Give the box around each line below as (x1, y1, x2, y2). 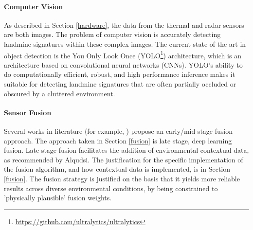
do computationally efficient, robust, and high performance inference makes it (4, 69, 235, 79)
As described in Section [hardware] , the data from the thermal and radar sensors (4, 19, 244, 30)
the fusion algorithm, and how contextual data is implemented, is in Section (4, 164, 231, 174)
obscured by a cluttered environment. (4, 88, 115, 98)
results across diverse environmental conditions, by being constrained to (4, 183, 218, 193)
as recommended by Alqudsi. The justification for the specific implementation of (4, 154, 243, 164)
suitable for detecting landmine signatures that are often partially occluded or (4, 79, 236, 89)
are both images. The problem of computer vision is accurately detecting (4, 29, 221, 39)
